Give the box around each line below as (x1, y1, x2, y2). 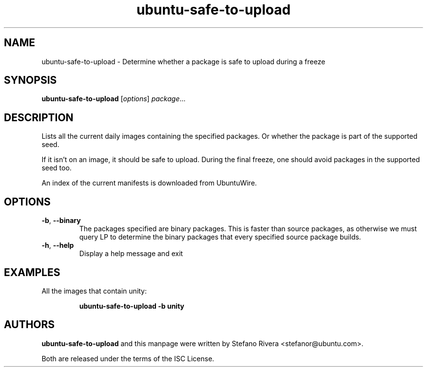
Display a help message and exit (79, 249, 183, 258)
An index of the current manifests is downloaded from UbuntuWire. (41, 179, 257, 187)
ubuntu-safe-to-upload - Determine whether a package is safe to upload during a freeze (41, 57, 326, 66)
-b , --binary (41, 216, 81, 225)
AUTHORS (4, 318, 55, 331)
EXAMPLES (4, 266, 60, 278)
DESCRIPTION (4, 111, 74, 124)
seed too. (41, 164, 72, 172)
